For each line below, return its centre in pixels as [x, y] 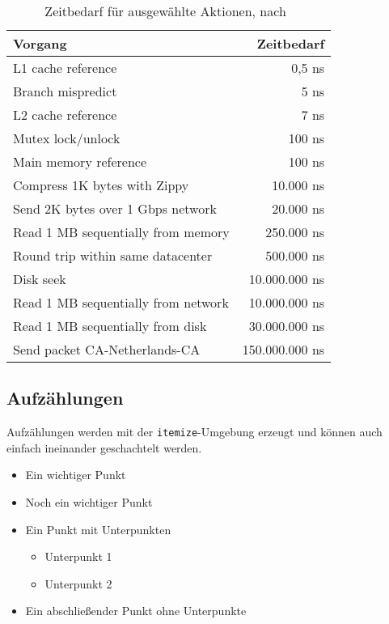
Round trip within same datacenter [113, 255]
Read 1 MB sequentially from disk [110, 326]
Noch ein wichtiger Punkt [89, 502]
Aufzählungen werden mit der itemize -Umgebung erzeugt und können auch [194, 432]
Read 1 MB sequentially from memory [121, 232]
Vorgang [40, 43]
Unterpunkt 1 [78, 556]
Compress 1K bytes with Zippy [101, 185]
